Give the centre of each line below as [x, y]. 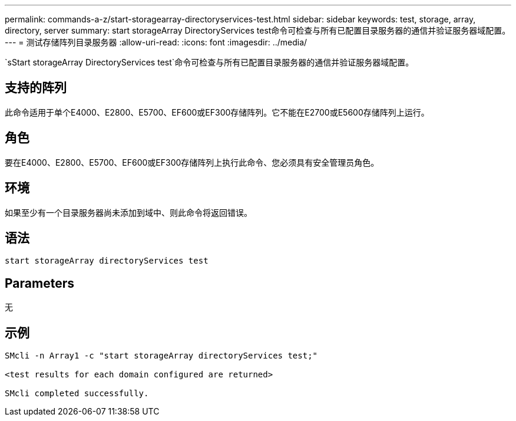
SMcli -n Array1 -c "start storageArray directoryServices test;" [161, 356]
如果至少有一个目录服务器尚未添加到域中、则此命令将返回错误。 [128, 212]
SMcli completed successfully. [77, 394]
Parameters [39, 283]
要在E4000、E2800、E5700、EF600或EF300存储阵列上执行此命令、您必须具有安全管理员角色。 [192, 162]
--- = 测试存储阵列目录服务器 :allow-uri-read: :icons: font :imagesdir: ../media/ [156, 42]
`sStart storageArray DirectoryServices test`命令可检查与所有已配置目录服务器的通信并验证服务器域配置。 [209, 62]
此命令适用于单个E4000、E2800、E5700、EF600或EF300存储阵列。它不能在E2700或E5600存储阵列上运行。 [217, 112]
